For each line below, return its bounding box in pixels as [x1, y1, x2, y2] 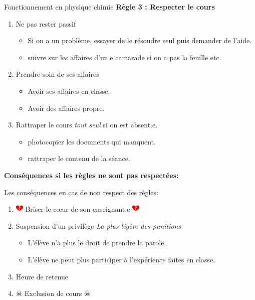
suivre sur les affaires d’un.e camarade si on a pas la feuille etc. [28, 52, 221, 62]
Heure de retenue [16, 271, 69, 281]
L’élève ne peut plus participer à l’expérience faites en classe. [28, 254, 215, 264]
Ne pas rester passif [16, 18, 76, 29]
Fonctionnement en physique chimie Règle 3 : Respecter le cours [4, 2, 215, 12]
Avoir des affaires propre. [28, 102, 105, 113]
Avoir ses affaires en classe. [28, 85, 110, 96]
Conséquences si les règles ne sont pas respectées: [4, 170, 179, 180]
